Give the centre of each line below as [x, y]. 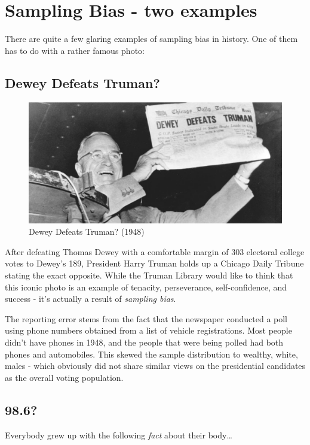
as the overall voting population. [64, 377]
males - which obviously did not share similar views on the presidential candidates [155, 366]
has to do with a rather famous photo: [75, 50]
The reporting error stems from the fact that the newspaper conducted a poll [146, 318]
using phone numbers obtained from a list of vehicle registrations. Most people [148, 330]
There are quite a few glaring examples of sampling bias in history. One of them [151, 39]
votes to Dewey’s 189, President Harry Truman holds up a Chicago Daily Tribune [154, 263]
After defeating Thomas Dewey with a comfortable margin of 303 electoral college [155, 251]
